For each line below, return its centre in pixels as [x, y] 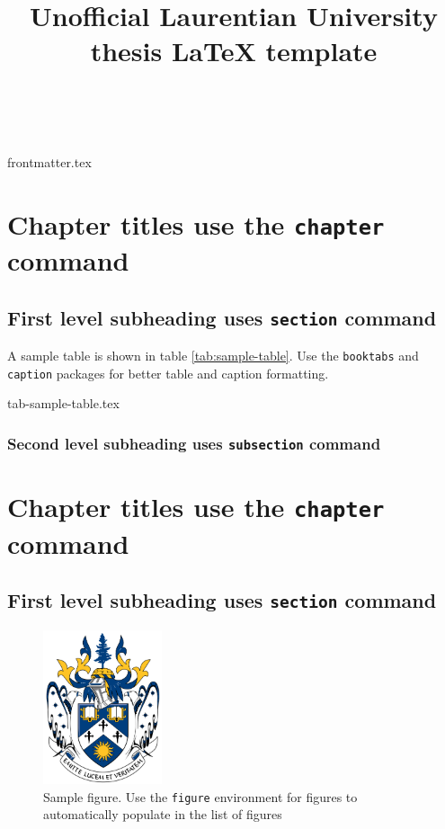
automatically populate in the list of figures [163, 814]
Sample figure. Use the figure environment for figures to [200, 796]
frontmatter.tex [49, 161]
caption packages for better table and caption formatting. [168, 373]
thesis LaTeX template [234, 51]
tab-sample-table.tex [63, 403]
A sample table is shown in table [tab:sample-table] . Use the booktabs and [213, 355]
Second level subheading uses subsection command [194, 443]
